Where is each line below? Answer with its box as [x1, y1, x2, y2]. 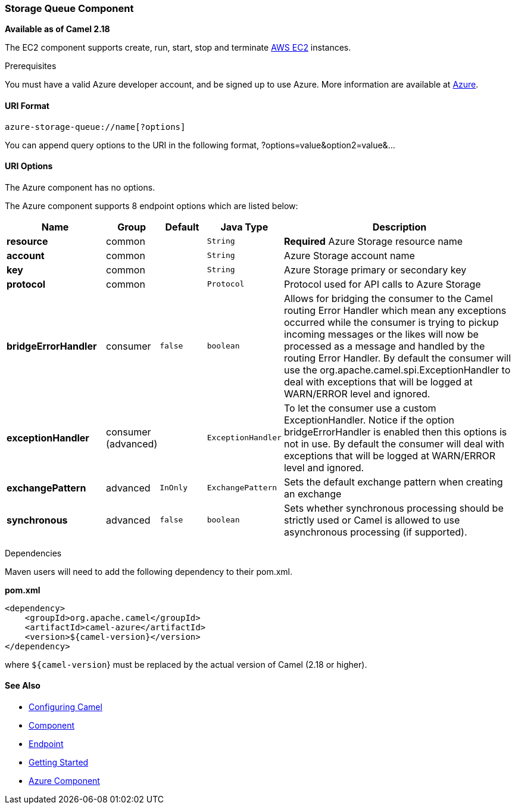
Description [372, 220, 427, 233]
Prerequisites [5, 61, 57, 71]
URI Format [5, 100, 49, 111]
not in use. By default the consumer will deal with [283, 437, 504, 450]
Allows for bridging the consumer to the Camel [283, 292, 493, 304]
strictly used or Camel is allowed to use [283, 514, 460, 526]
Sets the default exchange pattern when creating [283, 475, 503, 488]
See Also [5, 680, 40, 691]
